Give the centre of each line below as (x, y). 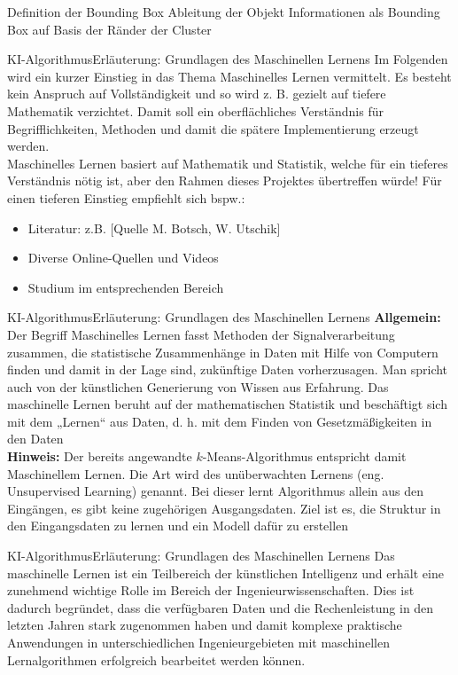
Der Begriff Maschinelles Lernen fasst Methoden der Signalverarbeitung (201, 334)
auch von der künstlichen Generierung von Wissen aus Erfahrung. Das (198, 386)
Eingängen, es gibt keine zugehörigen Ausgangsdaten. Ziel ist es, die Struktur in (224, 508)
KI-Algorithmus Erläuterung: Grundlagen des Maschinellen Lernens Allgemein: (224, 317)
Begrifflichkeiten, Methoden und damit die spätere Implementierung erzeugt (213, 128)
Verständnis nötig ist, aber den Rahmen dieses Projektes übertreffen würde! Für (225, 181)
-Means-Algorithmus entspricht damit (304, 456)
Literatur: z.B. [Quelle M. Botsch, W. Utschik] (154, 228)
